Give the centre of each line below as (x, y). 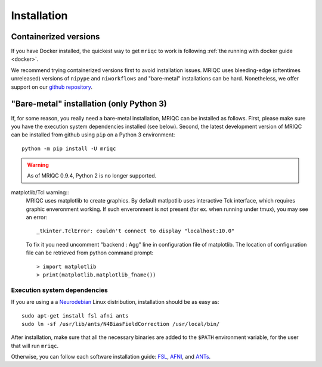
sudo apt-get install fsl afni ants (75, 315)
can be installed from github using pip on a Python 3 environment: (93, 135)
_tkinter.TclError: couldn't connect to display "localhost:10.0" (136, 231)
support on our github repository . (52, 87)
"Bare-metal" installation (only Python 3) (89, 104)
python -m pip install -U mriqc (69, 148)
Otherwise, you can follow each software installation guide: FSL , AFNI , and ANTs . (111, 357)
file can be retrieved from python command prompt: (90, 253)
